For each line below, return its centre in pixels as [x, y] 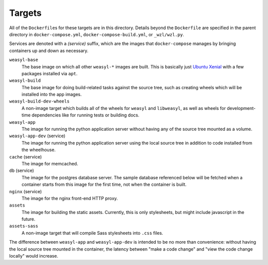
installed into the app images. [52, 95]
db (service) [22, 170]
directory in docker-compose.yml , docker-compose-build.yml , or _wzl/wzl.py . [97, 34]
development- [241, 108]
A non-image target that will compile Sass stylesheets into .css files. [92, 233]
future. [29, 219]
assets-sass [24, 226]
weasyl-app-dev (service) [37, 136]
